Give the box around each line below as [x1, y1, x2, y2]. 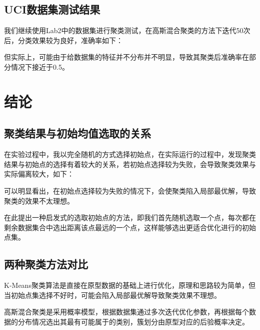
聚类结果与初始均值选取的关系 [4, 125, 151, 141]
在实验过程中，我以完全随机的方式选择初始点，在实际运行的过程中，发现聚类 [4, 149, 256, 159]
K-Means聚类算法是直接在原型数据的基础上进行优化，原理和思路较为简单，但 [4, 280, 255, 290]
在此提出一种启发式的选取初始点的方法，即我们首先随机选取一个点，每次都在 [4, 212, 256, 223]
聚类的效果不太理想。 [4, 195, 74, 206]
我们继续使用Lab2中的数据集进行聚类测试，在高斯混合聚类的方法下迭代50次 [4, 25, 250, 36]
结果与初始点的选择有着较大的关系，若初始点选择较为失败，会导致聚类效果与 [4, 158, 256, 169]
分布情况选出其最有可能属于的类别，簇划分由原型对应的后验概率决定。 [17, 316, 249, 326]
